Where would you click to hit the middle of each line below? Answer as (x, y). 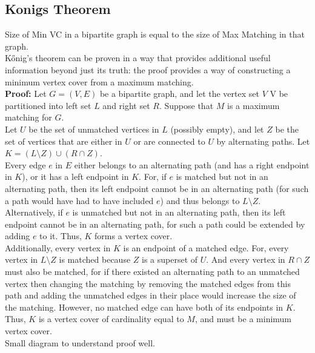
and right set (126, 105)
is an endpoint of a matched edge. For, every (206, 247)
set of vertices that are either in (64, 141)
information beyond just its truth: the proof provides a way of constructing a (148, 69)
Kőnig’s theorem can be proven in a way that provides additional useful (138, 58)
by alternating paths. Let (263, 141)
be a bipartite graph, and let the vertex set (179, 94)
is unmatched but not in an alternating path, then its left (179, 212)
